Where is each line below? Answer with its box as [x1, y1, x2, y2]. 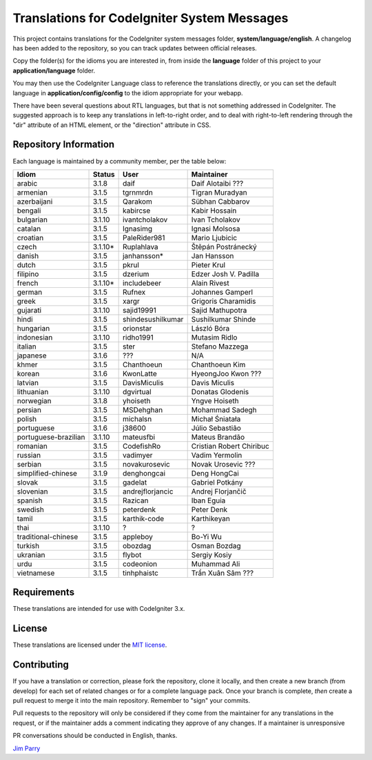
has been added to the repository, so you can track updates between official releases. [12, 43, 258, 52]
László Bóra [191, 323, 230, 333]
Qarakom [122, 197, 153, 206]
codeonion [122, 559, 158, 569]
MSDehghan [122, 405, 163, 414]
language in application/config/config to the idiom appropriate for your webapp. [12, 88, 244, 97]
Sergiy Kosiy [191, 549, 232, 559]
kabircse [122, 206, 151, 215]
